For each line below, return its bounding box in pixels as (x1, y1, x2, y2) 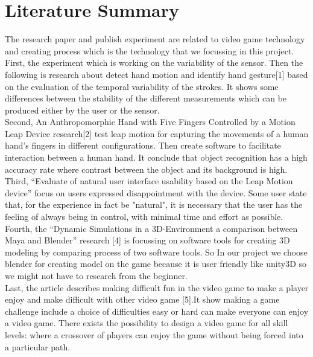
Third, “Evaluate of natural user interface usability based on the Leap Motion (5, 175, 293, 187)
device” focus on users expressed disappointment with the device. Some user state (5, 186, 307, 199)
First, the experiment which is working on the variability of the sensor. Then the (5, 56, 303, 69)
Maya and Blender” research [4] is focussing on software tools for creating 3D (5, 234, 290, 246)
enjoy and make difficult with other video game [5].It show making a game (5, 293, 280, 306)
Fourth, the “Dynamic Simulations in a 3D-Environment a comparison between (5, 222, 298, 234)
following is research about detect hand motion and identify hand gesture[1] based (5, 68, 308, 80)
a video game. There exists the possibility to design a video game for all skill (5, 317, 288, 329)
